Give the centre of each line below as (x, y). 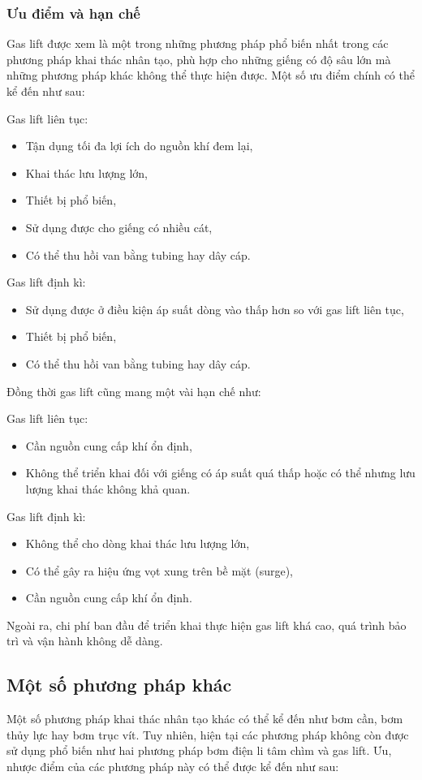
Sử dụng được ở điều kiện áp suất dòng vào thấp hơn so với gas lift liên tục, (215, 309)
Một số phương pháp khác (119, 685)
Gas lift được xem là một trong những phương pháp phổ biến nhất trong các (198, 43)
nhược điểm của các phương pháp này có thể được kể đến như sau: (173, 767)
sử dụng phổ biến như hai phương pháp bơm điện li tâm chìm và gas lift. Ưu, (199, 750)
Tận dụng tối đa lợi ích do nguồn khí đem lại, (139, 146)
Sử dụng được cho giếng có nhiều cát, (119, 227)
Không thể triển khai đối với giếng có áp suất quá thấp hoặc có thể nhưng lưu (220, 473)
